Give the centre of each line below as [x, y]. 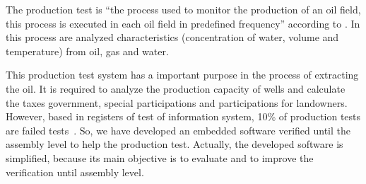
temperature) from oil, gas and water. [87, 51]
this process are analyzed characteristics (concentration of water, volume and [172, 37]
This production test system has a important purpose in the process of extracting [182, 75]
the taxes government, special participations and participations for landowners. [177, 102]
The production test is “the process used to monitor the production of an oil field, [183, 9]
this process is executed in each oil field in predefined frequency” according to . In [183, 23]
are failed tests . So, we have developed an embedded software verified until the [178, 130]
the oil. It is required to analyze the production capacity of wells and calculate [176, 88]
